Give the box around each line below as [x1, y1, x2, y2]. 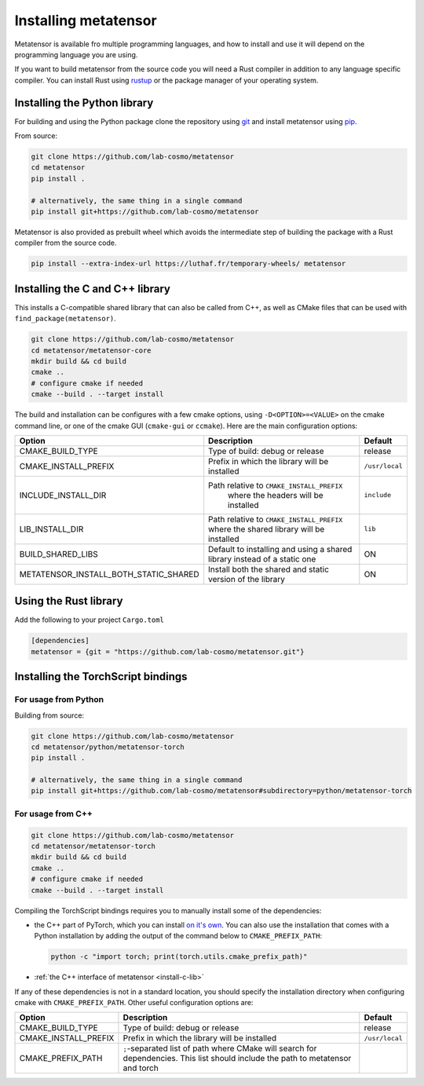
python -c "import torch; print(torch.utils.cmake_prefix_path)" [50, 953, 308, 961]
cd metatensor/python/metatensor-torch [31, 742, 185, 751]
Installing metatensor [14, 12, 157, 29]
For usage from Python [14, 694, 104, 705]
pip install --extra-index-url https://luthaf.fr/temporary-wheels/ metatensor [31, 259, 346, 269]
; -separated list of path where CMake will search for [122, 1043, 317, 1054]
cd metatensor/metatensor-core [31, 346, 152, 355]
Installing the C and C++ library [14, 282, 170, 295]
